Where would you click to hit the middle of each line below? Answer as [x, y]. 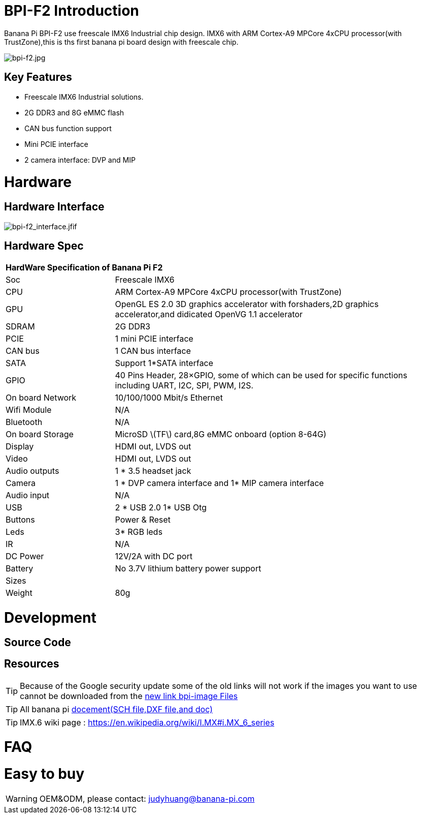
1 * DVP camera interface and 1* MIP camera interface [219, 483]
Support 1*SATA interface [164, 363]
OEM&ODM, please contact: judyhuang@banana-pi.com [147, 798]
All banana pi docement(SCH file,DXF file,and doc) [116, 709]
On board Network [41, 398]
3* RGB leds [139, 532]
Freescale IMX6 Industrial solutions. [84, 97]
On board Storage [40, 434]
